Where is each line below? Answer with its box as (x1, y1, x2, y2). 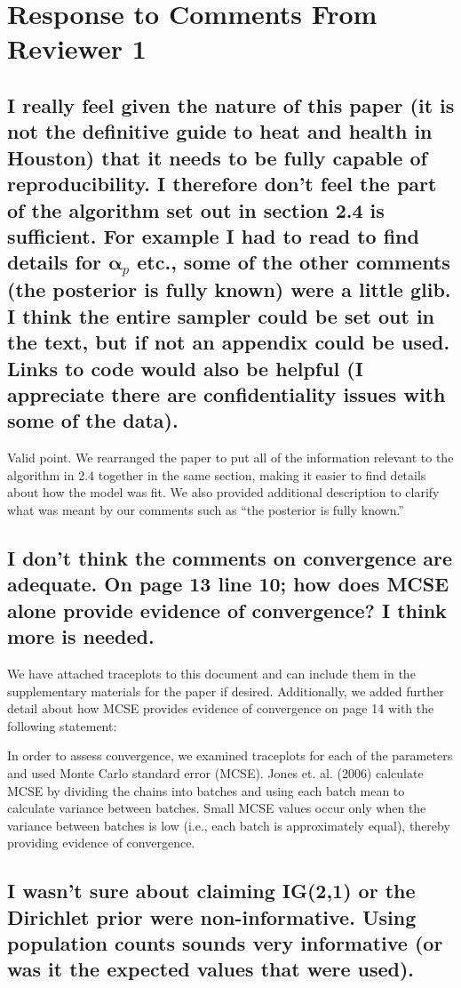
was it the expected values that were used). (7, 955, 415, 983)
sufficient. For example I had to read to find (7, 221, 419, 249)
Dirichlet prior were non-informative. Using (7, 903, 417, 930)
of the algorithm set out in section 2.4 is (7, 196, 385, 223)
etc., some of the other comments (137, 248, 450, 276)
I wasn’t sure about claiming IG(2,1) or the (7, 877, 416, 904)
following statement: (7, 716, 117, 735)
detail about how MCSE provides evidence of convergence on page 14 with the (7, 699, 434, 718)
